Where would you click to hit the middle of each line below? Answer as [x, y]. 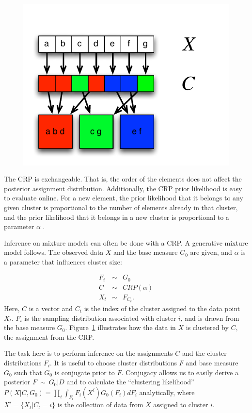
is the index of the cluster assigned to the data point [162, 308]
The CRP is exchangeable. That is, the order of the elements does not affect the [123, 179]
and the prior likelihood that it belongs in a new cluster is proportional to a [117, 217]
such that [28, 372]
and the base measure [146, 252]
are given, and [211, 252]
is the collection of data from [100, 405]
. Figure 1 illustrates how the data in [120, 327]
